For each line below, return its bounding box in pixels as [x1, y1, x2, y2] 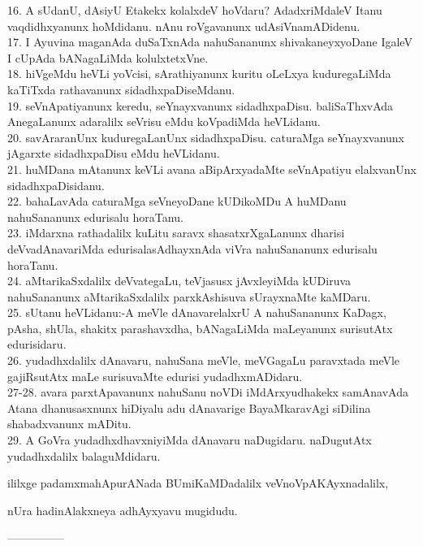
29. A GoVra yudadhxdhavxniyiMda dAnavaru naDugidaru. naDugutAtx [7, 431, 372, 448]
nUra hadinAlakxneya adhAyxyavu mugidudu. [7, 501, 238, 518]
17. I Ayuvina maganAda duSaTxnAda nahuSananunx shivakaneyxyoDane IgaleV [7, 33, 412, 50]
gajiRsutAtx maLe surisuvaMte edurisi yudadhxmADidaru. [7, 367, 303, 384]
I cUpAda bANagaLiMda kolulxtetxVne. [7, 49, 209, 66]
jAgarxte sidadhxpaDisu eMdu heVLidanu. [7, 145, 220, 162]
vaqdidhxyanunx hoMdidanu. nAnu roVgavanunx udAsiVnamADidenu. [7, 17, 360, 34]
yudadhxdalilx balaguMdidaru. [7, 447, 161, 464]
